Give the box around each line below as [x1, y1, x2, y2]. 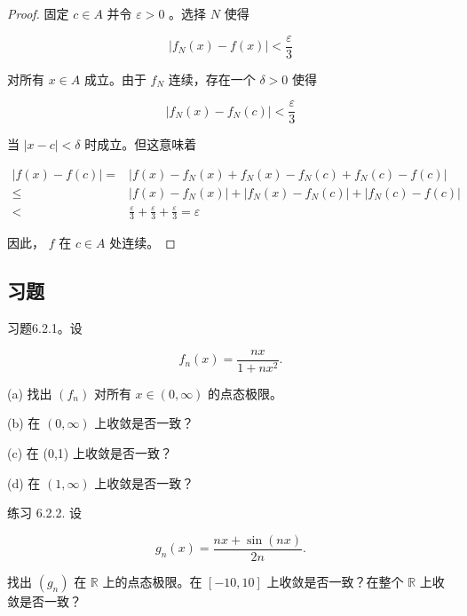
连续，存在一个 [168, 69, 256, 88]
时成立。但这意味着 [84, 135, 197, 154]
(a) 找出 [7, 383, 52, 402]
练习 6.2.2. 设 [7, 503, 82, 522]
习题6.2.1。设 [7, 319, 83, 337]
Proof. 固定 [7, 4, 69, 22]
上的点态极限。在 [102, 572, 202, 590]
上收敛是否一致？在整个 [266, 572, 404, 590]
